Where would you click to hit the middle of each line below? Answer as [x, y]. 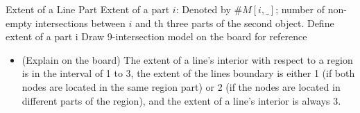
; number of [300, 9]
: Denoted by [203, 9]
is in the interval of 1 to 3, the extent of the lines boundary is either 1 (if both [188, 73]
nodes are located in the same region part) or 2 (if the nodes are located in [181, 86]
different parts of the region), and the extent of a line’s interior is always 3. [181, 100]
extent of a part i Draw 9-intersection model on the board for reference [156, 36]
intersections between [80, 23]
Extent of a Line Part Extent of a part [88, 9]
